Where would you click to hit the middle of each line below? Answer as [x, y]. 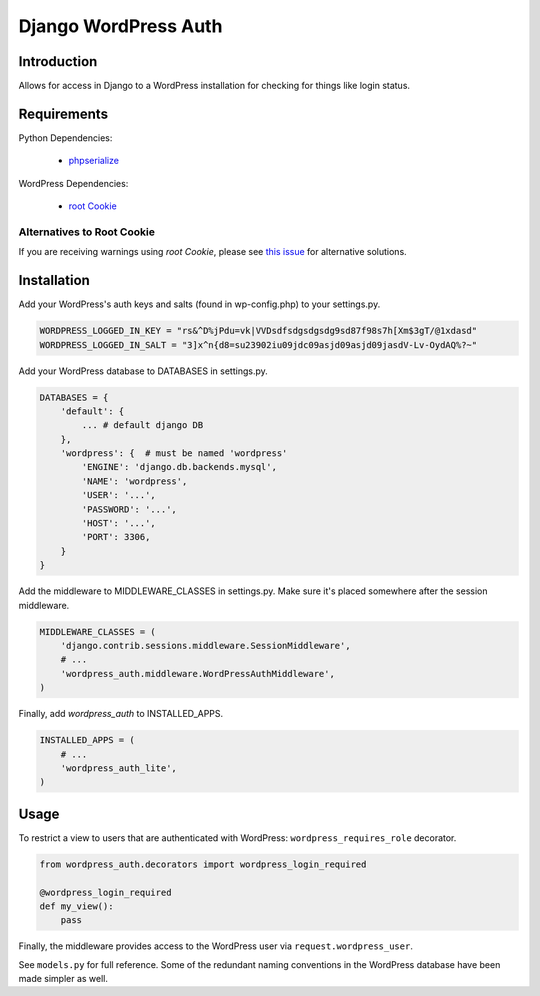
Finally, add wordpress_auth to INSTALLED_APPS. [121, 714]
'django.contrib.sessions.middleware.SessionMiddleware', [205, 645]
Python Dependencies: [65, 137]
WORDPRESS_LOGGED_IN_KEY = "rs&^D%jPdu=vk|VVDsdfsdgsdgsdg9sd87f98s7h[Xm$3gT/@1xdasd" [258, 331]
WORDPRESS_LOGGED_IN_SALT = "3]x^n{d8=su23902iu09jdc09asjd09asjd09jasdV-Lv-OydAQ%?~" [258, 344]
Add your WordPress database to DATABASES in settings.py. [143, 371]
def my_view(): [76, 906]
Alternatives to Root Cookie [86, 232]
